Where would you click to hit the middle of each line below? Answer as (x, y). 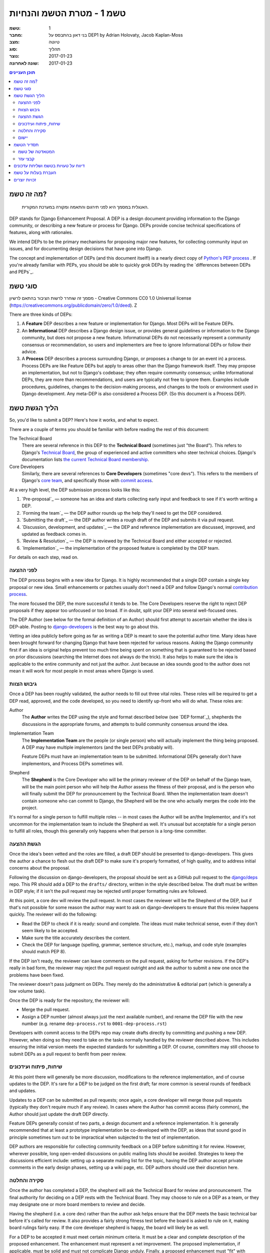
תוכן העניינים (22, 72)
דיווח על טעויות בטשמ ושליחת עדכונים (49, 165)
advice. (29, 351)
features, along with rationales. (41, 233)
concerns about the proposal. (40, 868)
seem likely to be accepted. (50, 931)
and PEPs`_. (21, 272)
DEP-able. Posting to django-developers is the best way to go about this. (84, 626)
